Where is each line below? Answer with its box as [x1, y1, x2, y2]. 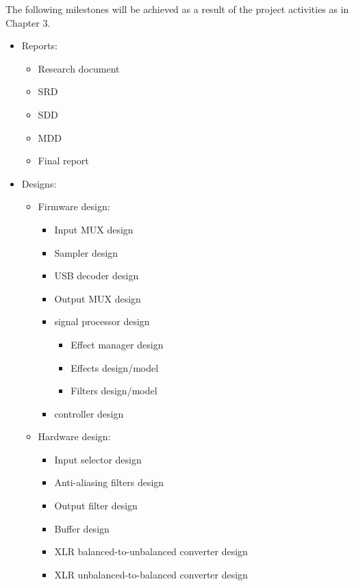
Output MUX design [54, 291, 141, 305]
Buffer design [54, 521, 110, 535]
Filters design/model [71, 383, 157, 398]
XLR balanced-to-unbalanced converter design [54, 544, 248, 559]
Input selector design [54, 452, 142, 466]
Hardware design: [38, 429, 111, 444]
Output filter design [54, 498, 138, 513]
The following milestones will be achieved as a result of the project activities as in [5, 2, 349, 16]
